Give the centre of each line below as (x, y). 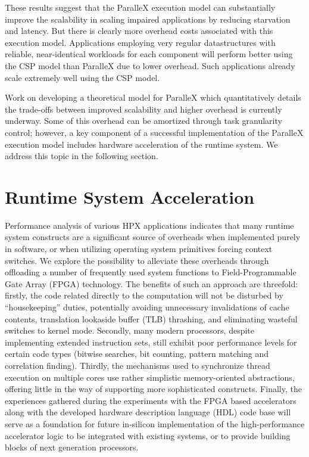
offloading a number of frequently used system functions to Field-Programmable (151, 272)
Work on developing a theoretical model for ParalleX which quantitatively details (153, 97)
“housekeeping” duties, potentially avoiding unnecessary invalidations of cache (147, 307)
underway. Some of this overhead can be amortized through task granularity (143, 121)
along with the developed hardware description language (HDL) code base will (148, 412)
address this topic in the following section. (82, 156)
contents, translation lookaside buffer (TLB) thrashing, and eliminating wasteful (151, 318)
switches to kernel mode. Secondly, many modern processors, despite (130, 330)
